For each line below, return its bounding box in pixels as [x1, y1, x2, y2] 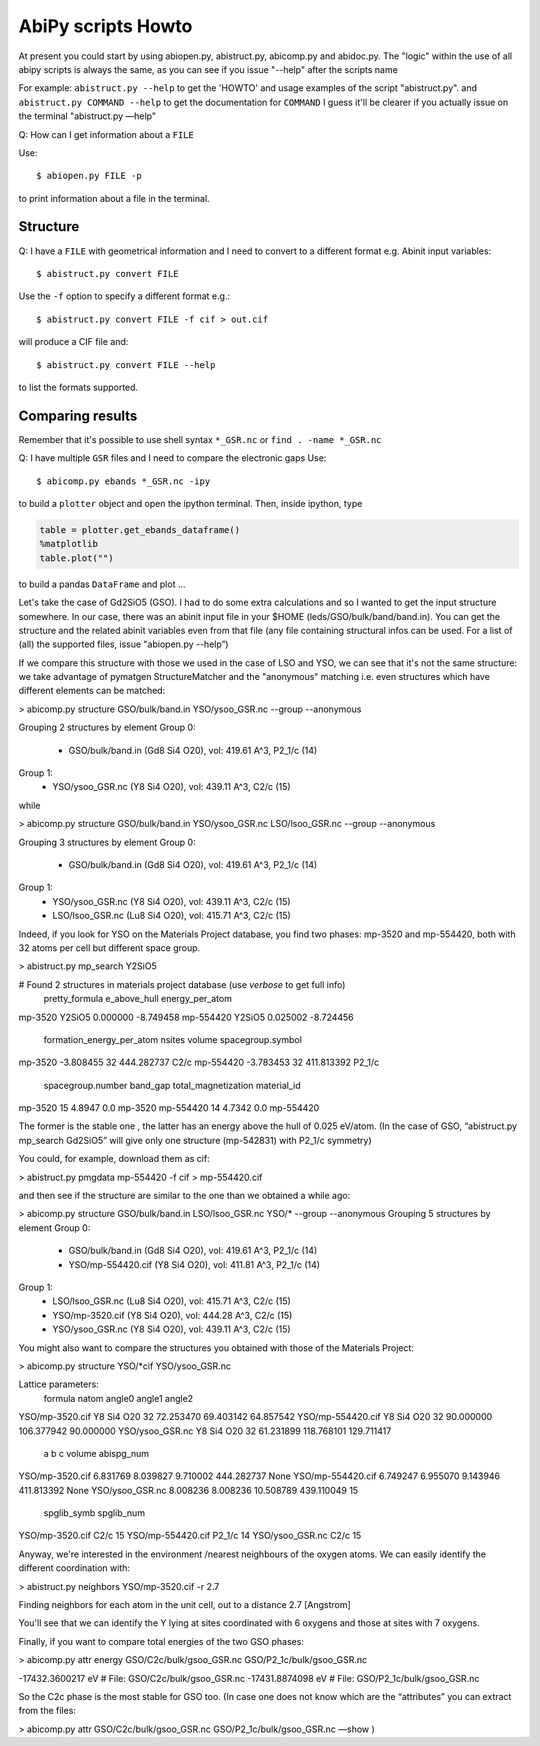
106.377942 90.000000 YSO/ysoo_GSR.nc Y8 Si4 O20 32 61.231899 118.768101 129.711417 [18, 1425, 392, 1437]
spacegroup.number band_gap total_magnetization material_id [43, 1079, 302, 1091]
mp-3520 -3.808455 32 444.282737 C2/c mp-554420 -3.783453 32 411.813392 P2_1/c [18, 1056, 380, 1069]
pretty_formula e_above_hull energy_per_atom [43, 993, 232, 1005]
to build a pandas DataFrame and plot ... [18, 578, 186, 590]
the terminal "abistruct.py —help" [18, 110, 157, 122]
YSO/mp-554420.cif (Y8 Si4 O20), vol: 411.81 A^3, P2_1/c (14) [68, 1258, 320, 1270]
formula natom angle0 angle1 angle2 [43, 1392, 194, 1404]
